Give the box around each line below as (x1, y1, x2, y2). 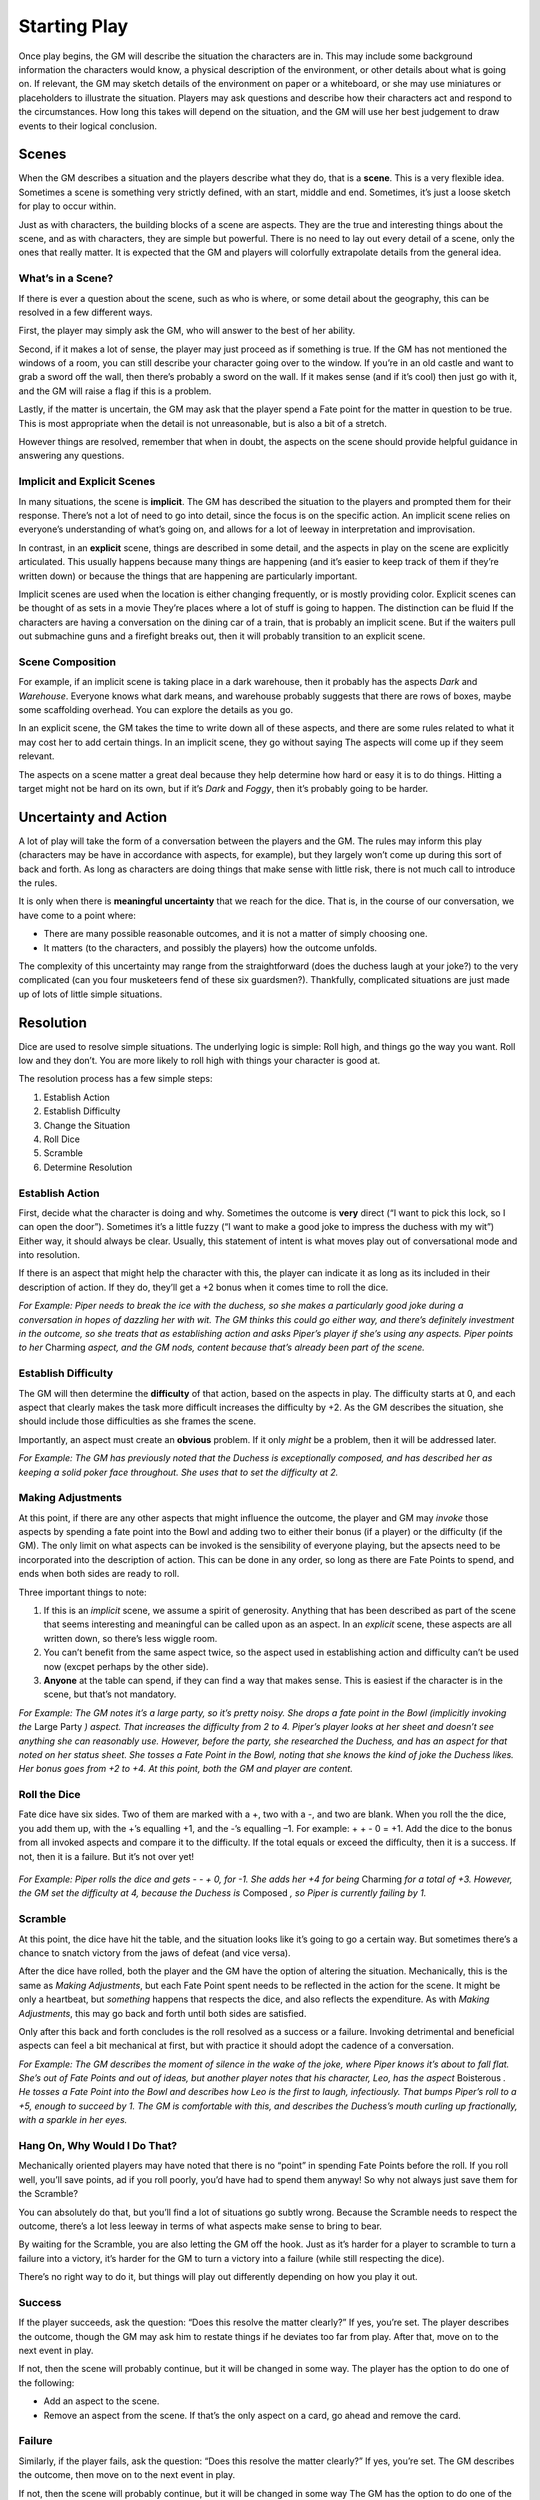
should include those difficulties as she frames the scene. (18, 1415, 257, 1427)
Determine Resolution (43, 1161, 133, 1173)
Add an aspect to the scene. (43, 2395, 160, 2407)
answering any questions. (18, 450, 125, 462)
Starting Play (18, 15, 129, 37)
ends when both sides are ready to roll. (18, 1568, 180, 1580)
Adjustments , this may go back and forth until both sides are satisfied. (18, 2007, 307, 2019)
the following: (18, 2376, 75, 2389)
